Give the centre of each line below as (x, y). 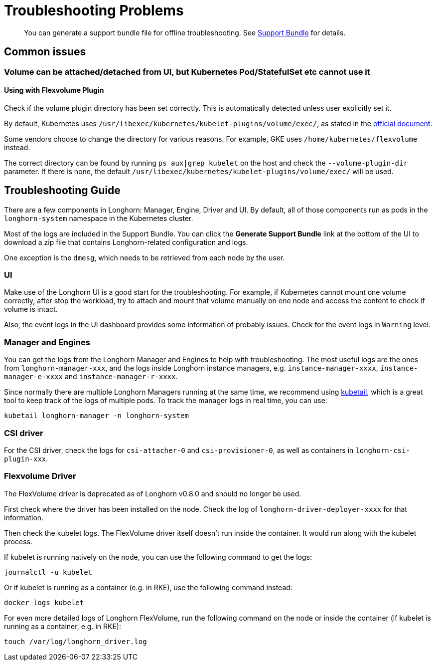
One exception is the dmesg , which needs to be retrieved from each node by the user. (145, 257)
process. (18, 541)
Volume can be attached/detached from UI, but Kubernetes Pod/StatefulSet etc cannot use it (187, 72)
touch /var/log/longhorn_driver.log (75, 641)
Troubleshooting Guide (62, 191)
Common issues (45, 52)
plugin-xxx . (26, 458)
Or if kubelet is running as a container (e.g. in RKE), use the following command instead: (148, 587)
